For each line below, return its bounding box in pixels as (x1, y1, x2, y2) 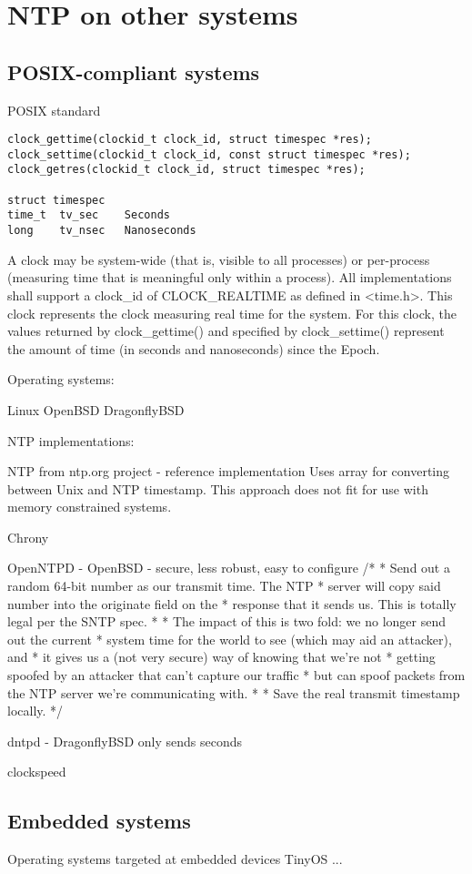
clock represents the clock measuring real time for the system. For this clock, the (7, 303, 457, 322)
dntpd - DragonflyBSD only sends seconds (7, 731, 243, 750)
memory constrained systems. (7, 497, 172, 516)
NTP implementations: (7, 431, 135, 450)
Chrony (7, 527, 49, 546)
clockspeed (7, 762, 66, 781)
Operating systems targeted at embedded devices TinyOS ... (7, 849, 343, 869)
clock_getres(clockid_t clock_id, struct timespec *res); (7, 163, 366, 177)
